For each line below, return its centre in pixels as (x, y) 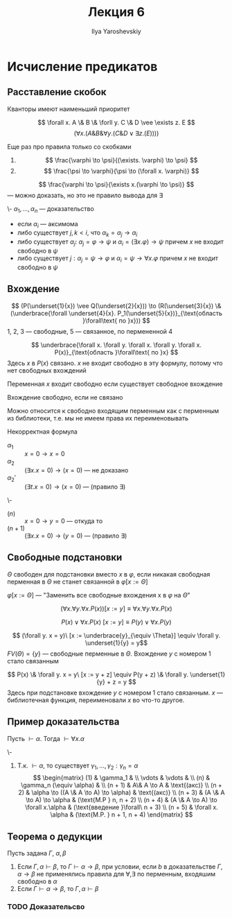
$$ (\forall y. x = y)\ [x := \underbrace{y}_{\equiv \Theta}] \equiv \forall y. (116, 635)
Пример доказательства (63, 722)
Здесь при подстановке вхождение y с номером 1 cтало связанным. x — (115, 692)
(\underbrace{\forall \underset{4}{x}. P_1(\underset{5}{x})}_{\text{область (116, 313)
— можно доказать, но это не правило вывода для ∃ (85, 195)
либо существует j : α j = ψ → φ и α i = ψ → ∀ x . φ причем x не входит (118, 259)
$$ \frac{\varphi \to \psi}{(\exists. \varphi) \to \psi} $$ (122, 160)
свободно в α (37, 881)
